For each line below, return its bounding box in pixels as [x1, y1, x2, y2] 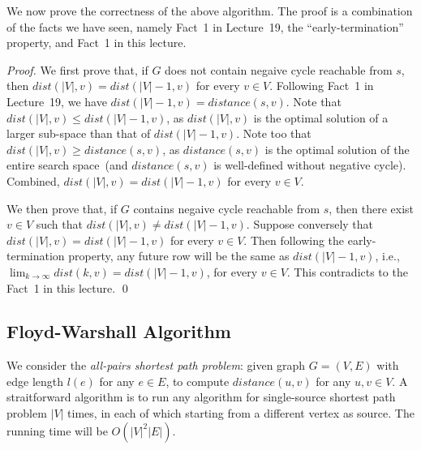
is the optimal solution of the [264, 140, 410, 157]
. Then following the [243, 231, 345, 248]
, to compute [165, 372, 230, 389]
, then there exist [329, 199, 415, 216]
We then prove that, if [6, 199, 118, 216]
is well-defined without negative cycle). [213, 156, 406, 174]
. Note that [286, 92, 342, 109]
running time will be [6, 422, 108, 439]
